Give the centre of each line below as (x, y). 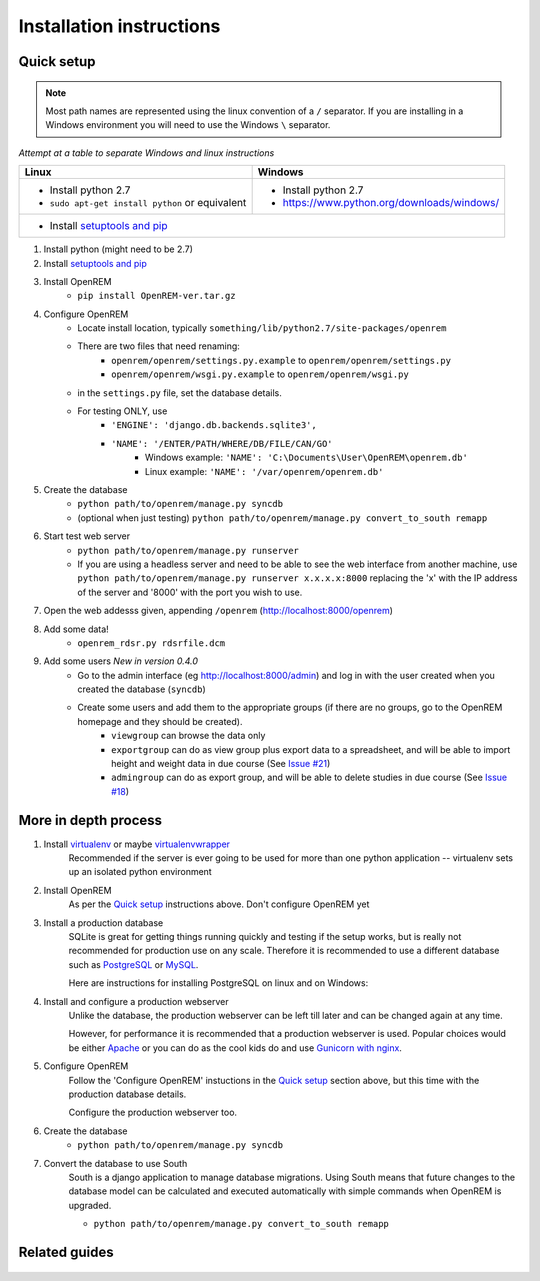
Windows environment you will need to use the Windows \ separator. (188, 125)
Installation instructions (119, 26)
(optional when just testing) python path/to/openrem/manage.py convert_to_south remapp (282, 517)
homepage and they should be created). (160, 721)
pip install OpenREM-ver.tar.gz (156, 296)
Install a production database (103, 922)
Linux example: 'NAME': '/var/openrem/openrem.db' (264, 471)
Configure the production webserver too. (153, 1112)
